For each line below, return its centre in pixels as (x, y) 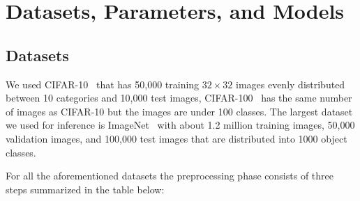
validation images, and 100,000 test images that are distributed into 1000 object (177, 138)
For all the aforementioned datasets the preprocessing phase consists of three (170, 176)
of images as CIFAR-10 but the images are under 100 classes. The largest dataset (179, 111)
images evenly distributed (290, 84)
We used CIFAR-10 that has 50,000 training (103, 84)
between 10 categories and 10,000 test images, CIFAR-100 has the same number (179, 98)
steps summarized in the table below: (85, 189)
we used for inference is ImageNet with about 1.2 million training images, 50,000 (180, 125)
